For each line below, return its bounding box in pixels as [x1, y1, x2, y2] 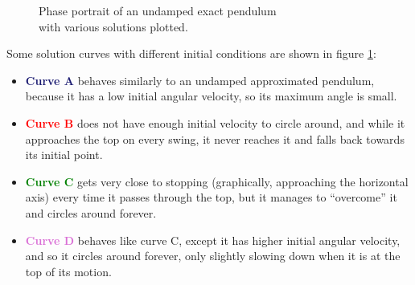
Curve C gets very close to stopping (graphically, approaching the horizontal [25, 173, 409, 189]
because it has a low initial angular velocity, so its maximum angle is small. [25, 88, 397, 104]
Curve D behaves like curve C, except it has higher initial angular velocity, [25, 231, 401, 248]
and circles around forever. [25, 204, 157, 221]
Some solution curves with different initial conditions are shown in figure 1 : [6, 45, 376, 62]
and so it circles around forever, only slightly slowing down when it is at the [25, 247, 401, 264]
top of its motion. [25, 263, 112, 279]
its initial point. [25, 146, 103, 163]
